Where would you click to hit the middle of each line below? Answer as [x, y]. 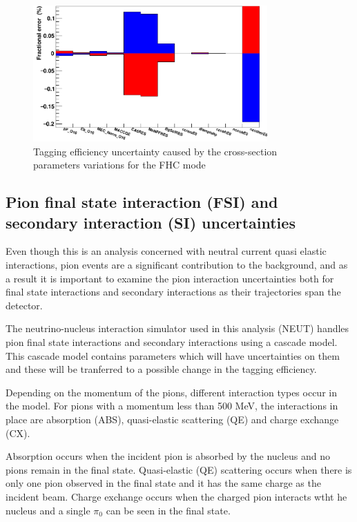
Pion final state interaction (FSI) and [142, 202]
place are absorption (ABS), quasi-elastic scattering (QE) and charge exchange [172, 419]
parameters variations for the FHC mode [119, 165]
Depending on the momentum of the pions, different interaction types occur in [171, 392]
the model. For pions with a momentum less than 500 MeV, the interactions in [172, 406]
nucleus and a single [48, 510]
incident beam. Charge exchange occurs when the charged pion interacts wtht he [176, 496]
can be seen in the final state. [168, 510]
